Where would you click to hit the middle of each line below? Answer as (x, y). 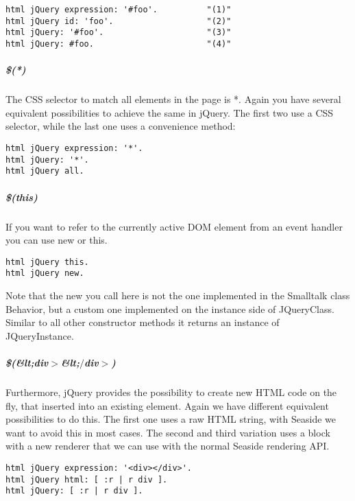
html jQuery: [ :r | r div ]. (74, 491)
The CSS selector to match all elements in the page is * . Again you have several (173, 99)
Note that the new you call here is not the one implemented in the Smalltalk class (178, 295)
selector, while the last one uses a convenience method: (121, 126)
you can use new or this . (57, 240)
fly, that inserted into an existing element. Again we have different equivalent (167, 405)
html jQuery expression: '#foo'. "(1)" (119, 10)
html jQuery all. (45, 171)
